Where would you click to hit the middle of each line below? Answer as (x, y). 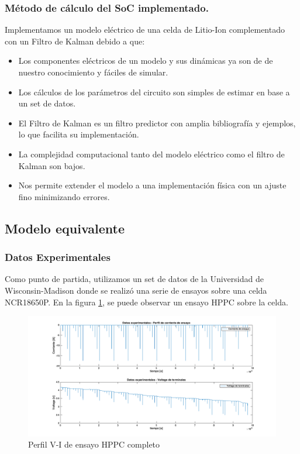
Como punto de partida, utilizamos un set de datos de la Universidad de (134, 279)
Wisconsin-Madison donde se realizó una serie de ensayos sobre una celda (136, 290)
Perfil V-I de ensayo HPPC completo (94, 444)
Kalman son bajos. (52, 165)
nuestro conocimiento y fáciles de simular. (93, 72)
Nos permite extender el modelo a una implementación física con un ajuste (152, 185)
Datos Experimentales (58, 257)
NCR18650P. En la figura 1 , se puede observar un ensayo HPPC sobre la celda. (146, 302)
